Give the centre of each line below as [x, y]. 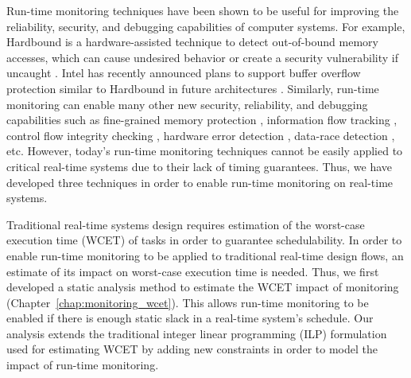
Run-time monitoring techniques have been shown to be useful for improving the [203, 10]
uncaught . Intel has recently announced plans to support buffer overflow [184, 73]
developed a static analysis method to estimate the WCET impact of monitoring [203, 287]
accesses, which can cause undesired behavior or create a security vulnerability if [202, 57]
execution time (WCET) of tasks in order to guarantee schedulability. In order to [204, 240]
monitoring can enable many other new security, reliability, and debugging [187, 104]
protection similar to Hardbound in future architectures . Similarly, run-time [193, 88]
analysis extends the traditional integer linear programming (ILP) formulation [197, 333]
